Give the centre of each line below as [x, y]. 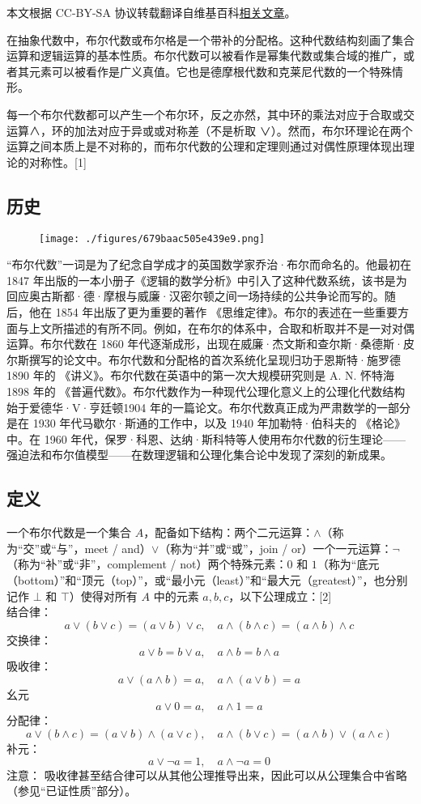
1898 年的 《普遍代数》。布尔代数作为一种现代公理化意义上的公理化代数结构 [206, 391]
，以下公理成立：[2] [280, 596]
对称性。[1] [57, 162]
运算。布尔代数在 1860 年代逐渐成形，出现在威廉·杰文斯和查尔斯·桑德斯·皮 [210, 344]
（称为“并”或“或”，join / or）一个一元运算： [276, 548]
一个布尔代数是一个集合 [69, 532]
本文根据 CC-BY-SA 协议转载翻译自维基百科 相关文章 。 [151, 12]
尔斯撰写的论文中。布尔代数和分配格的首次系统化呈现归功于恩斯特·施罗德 [204, 359]
